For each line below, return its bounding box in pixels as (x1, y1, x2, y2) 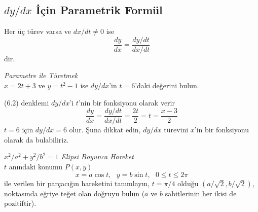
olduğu (177, 178, 199, 188)
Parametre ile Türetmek (4, 70, 78, 81)
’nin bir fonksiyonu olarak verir (78, 97, 175, 108)
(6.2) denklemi (4, 97, 49, 108)
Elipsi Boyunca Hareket (61, 151, 134, 162)
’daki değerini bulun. (135, 80, 199, 91)
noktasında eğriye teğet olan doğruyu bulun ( (4, 188, 145, 198)
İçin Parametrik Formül (35, 2, 163, 18)
